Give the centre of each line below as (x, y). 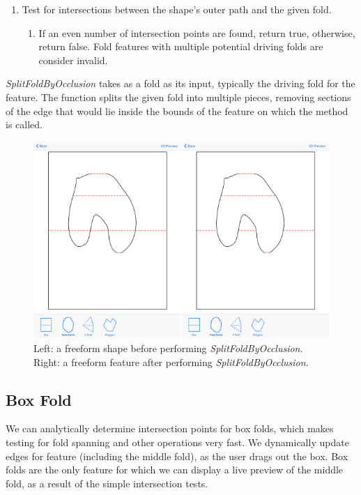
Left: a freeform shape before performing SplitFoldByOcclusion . (168, 348)
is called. (24, 124)
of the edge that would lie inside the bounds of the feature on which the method (177, 111)
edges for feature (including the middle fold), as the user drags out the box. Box (177, 456)
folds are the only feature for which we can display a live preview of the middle (175, 470)
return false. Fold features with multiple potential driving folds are (181, 46)
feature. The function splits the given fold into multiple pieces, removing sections (178, 97)
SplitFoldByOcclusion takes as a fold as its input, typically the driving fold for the (180, 83)
